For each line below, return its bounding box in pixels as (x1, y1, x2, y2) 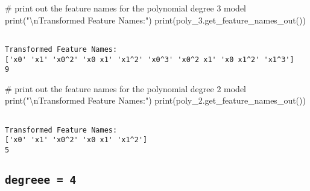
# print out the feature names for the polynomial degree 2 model (5, 82, 247, 95)
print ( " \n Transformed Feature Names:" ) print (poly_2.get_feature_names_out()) (5, 94, 306, 107)
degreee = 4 (5, 174, 77, 187)
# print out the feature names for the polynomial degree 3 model (5, 2, 247, 14)
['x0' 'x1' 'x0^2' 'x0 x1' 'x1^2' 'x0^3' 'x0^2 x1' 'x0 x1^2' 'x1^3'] (5, 55, 294, 64)
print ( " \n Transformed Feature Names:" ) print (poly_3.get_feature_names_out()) (5, 13, 306, 26)
